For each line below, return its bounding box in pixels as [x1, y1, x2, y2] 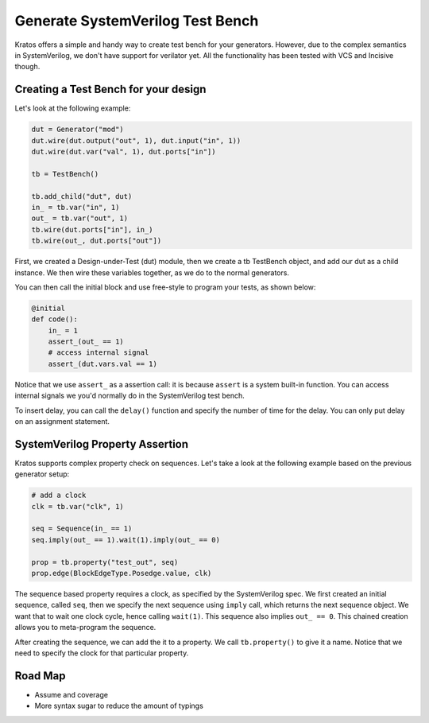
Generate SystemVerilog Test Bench [14, 12, 259, 29]
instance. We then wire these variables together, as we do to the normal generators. [14, 267, 290, 278]
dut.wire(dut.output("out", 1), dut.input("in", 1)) [31, 136, 242, 145]
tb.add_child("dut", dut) [31, 192, 133, 200]
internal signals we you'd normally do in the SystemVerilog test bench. [14, 391, 245, 401]
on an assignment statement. [14, 416, 110, 426]
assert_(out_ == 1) [48, 337, 125, 346]
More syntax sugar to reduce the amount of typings [34, 701, 204, 711]
